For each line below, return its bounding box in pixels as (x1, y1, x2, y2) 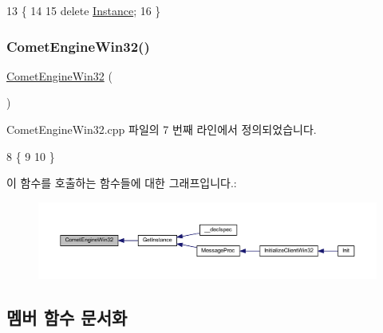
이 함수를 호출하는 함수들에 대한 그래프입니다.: (6, 174, 237, 191)
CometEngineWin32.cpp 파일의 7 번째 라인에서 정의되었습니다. (6, 121, 317, 137)
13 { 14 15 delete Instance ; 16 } (6, 2, 161, 18)
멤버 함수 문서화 (6, 305, 128, 330)
